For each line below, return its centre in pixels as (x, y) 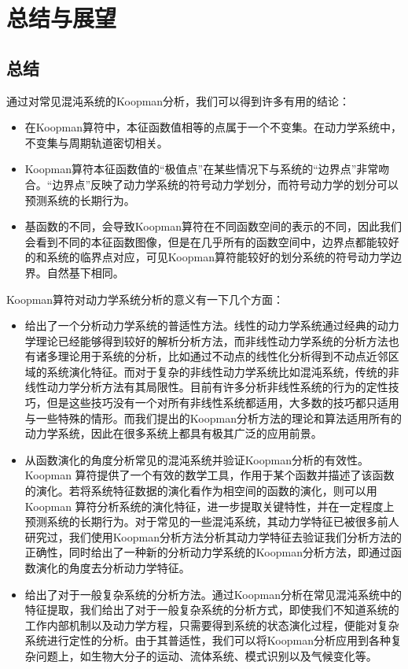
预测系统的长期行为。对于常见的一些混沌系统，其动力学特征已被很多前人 (212, 521)
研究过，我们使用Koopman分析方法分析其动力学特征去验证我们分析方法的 (213, 536)
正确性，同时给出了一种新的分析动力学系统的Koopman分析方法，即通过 (208, 552)
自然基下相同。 (85, 272)
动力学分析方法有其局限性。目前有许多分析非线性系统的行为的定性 (217, 387)
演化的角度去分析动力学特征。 (113, 568)
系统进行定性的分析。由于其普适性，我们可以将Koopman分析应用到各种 (208, 640)
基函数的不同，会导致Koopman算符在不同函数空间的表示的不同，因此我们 (213, 226)
